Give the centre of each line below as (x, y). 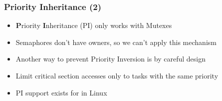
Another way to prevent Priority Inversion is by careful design (111, 59)
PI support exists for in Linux (61, 92)
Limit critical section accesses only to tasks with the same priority (117, 75)
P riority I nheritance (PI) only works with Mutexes (94, 25)
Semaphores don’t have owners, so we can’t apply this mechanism (116, 42)
